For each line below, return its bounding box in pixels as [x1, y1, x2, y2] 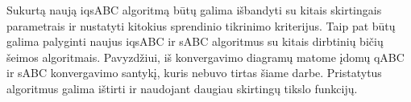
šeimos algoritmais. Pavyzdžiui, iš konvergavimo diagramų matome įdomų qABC [6, 48, 405, 65]
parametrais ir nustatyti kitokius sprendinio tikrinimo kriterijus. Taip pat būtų [6, 17, 396, 34]
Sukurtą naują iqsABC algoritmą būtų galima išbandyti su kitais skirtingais [6, 2, 382, 18]
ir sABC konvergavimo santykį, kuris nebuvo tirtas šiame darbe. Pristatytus [6, 64, 382, 81]
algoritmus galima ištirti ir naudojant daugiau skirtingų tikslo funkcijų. [6, 80, 358, 96]
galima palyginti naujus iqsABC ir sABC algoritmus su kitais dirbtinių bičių [6, 33, 384, 50]
